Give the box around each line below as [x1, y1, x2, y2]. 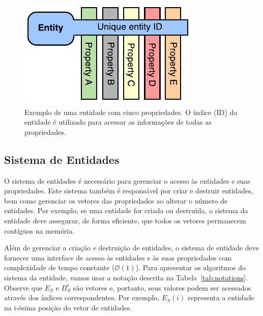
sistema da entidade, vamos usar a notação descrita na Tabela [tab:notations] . [4, 272, 248, 282]
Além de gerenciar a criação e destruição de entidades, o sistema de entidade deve [4, 242, 259, 253]
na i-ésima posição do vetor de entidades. [4, 302, 132, 312]
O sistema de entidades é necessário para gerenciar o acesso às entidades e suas [4, 175, 250, 186]
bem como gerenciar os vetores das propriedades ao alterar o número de [4, 195, 228, 206]
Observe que [4, 282, 43, 293]
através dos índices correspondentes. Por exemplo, [4, 292, 160, 303]
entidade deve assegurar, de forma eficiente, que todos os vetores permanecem [4, 215, 246, 225]
